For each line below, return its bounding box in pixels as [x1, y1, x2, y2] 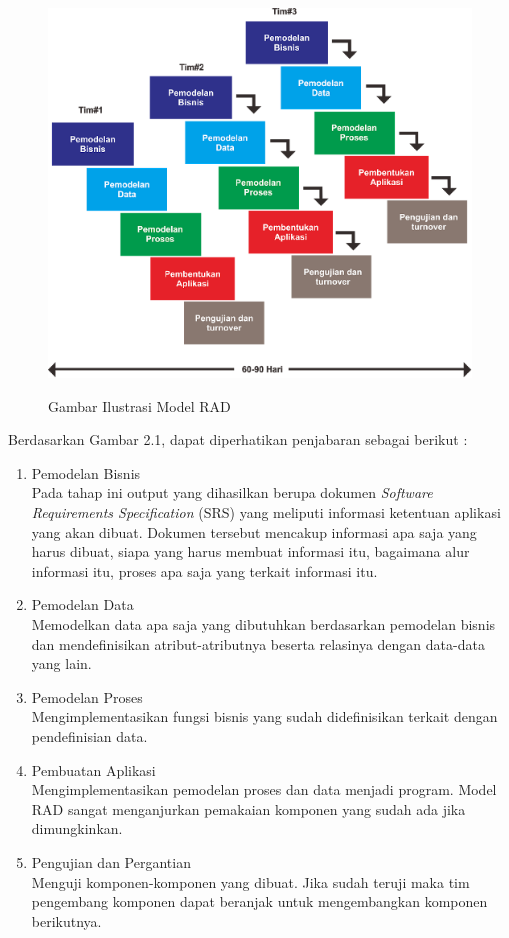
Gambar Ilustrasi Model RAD [48, 395, 231, 416]
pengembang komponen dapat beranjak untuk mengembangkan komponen [31, 891, 488, 912]
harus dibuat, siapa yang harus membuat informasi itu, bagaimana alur [31, 541, 470, 562]
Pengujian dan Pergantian [31, 851, 191, 872]
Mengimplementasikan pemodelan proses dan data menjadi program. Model [31, 779, 497, 800]
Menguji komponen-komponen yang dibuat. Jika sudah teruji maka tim [31, 871, 470, 892]
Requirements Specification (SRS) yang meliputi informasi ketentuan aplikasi [31, 502, 501, 523]
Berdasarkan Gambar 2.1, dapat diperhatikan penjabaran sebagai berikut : [8, 429, 468, 450]
